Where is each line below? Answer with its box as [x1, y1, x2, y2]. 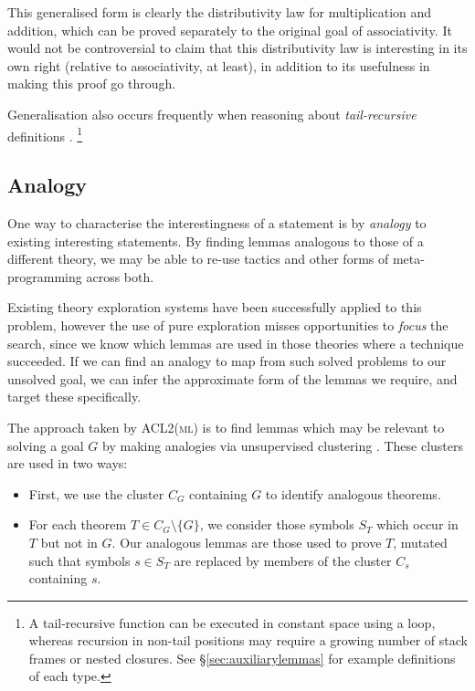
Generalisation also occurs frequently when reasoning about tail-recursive [7, 104, 417, 123]
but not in [40, 532, 98, 551]
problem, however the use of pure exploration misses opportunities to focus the [7, 315, 449, 334]
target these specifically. [7, 387, 142, 406]
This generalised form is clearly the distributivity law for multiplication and [7, 3, 432, 21]
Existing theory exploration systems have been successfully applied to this [7, 298, 422, 317]
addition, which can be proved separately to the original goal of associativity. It [7, 20, 452, 39]
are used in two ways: [7, 454, 128, 473]
